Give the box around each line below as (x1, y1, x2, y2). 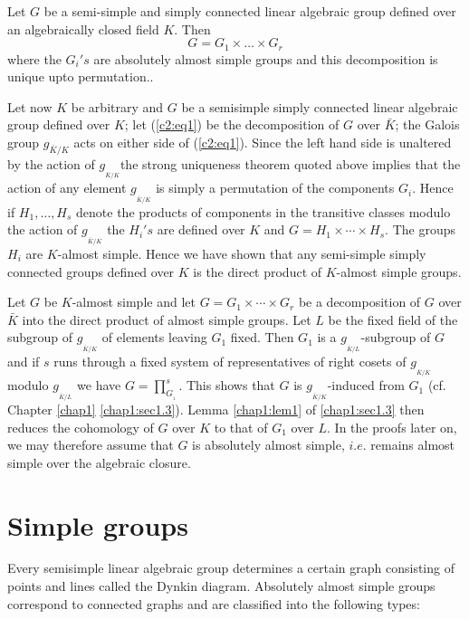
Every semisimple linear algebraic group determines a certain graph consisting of (7, 558, 455, 577)
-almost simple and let (72, 292, 196, 311)
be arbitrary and (71, 97, 164, 116)
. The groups (385, 220, 455, 239)
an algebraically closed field (7, 19, 159, 38)
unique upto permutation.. (7, 67, 154, 86)
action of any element (7, 178, 127, 197)
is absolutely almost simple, (192, 435, 345, 454)
